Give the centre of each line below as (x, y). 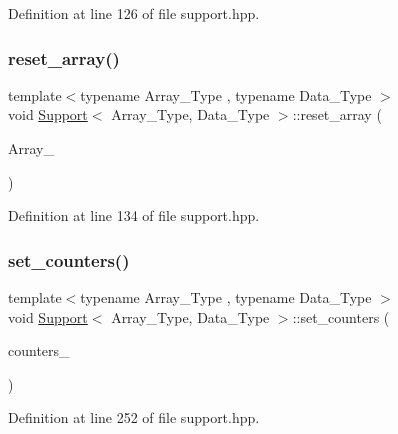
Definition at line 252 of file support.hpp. (134, 417)
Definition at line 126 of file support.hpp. (134, 13)
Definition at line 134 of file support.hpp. (134, 215)
